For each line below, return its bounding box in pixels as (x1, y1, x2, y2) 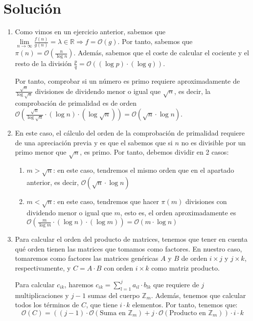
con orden (104, 262, 134, 273)
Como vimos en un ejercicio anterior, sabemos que (15, 26, 165, 37)
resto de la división (15, 58, 72, 69)
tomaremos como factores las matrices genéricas (15, 253, 159, 263)
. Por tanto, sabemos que (117, 36, 193, 46)
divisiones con (185, 196, 227, 206)
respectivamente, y (15, 262, 71, 273)
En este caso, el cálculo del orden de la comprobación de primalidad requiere (15, 128, 245, 138)
